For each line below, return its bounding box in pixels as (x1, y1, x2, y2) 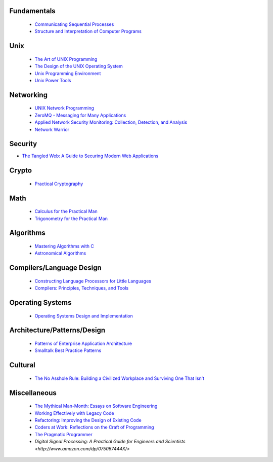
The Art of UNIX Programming (34, 56, 98, 62)
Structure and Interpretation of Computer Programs (34, 28, 142, 34)
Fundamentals (9, 7, 56, 15)
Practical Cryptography (34, 181, 83, 187)
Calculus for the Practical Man (34, 208, 98, 215)
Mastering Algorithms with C (34, 243, 95, 250)
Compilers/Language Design (9, 264, 102, 272)
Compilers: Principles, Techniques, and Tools (34, 285, 129, 291)
